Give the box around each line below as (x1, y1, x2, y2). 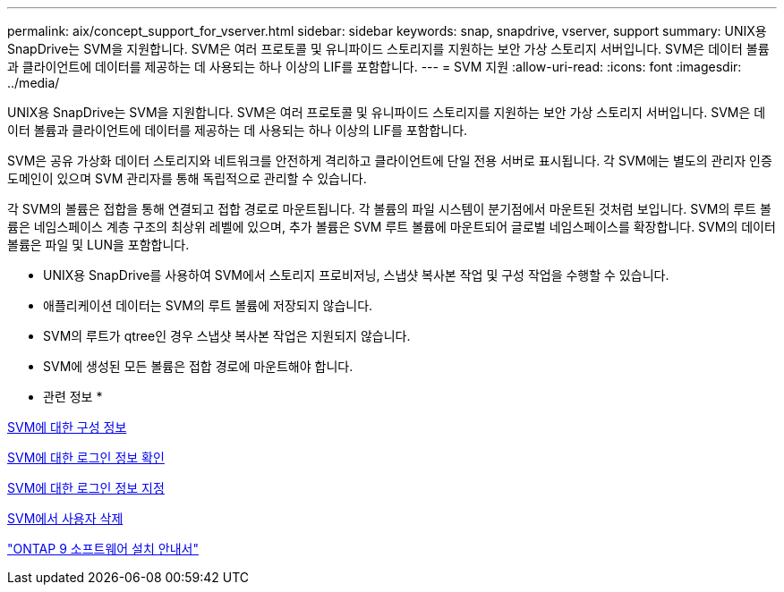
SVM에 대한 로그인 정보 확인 (7, 450, 165, 465)
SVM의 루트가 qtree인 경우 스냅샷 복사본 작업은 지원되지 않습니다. (43, 328, 411, 343)
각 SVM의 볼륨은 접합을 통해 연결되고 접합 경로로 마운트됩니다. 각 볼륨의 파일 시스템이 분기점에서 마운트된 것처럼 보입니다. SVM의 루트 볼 (7, 201, 771, 216)
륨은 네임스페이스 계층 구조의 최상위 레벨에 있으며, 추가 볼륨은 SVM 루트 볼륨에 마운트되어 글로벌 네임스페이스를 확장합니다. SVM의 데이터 (7, 219, 776, 234)
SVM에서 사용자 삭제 (7, 511, 124, 526)
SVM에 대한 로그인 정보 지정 (7, 480, 165, 495)
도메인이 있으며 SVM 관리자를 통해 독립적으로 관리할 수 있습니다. (7, 171, 367, 186)
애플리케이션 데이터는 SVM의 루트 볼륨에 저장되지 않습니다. (43, 298, 373, 313)
